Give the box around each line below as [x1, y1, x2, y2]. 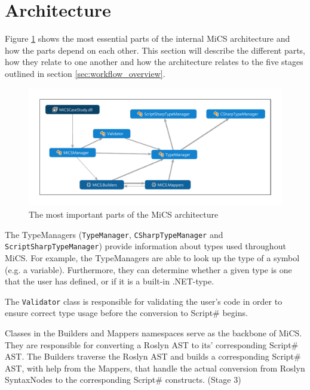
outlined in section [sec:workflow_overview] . [5, 67, 165, 79]
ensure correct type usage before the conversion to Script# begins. [5, 307, 248, 319]
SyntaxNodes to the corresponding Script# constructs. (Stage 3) [5, 373, 241, 386]
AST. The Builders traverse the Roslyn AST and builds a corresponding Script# [5, 350, 301, 363]
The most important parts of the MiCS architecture [29, 208, 219, 221]
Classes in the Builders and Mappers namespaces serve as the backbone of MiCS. [5, 326, 302, 339]
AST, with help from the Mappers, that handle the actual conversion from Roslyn [5, 361, 305, 374]
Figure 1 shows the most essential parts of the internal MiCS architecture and [5, 32, 290, 45]
